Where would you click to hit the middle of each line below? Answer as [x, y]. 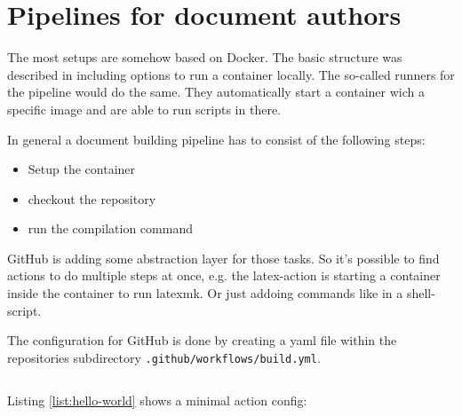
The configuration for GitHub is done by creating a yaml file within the [202, 340]
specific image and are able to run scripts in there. [144, 109]
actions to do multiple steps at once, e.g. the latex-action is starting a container [224, 275]
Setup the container [82, 169]
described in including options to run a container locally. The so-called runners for [231, 74]
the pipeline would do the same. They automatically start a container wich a [216, 92]
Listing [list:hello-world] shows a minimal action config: [157, 400]
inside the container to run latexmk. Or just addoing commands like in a [205, 293]
